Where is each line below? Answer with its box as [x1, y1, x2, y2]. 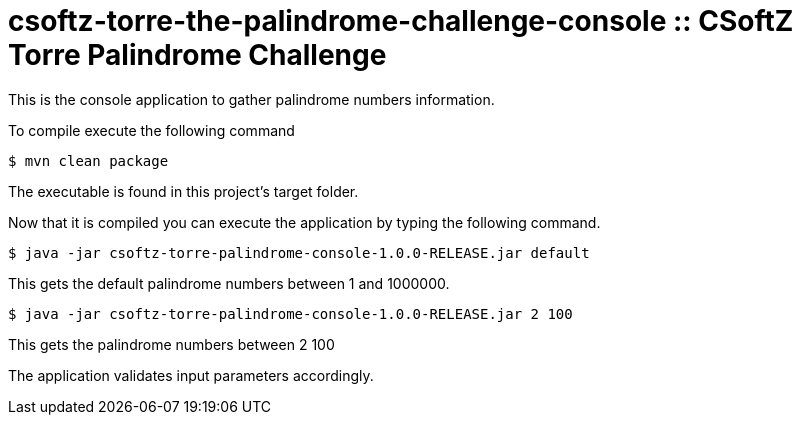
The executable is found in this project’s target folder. [8, 182, 359, 200]
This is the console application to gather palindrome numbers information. [8, 90, 495, 108]
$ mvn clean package [8, 152, 169, 169]
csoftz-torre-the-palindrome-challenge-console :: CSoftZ [8, 4, 794, 38]
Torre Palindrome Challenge [8, 38, 387, 72]
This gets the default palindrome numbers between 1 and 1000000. [8, 274, 450, 292]
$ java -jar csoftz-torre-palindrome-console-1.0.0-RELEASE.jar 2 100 [8, 305, 573, 322]
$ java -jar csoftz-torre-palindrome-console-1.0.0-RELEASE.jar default [8, 244, 590, 261]
